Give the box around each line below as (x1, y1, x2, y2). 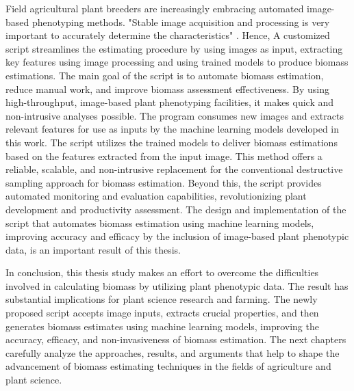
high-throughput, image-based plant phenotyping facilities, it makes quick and (5, 95, 334, 109)
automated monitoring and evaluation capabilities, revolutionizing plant (5, 189, 307, 203)
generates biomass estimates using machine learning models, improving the (5, 319, 319, 333)
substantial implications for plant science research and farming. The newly (5, 292, 318, 306)
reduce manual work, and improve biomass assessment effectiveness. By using (5, 81, 330, 96)
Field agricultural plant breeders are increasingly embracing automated (5, 1, 304, 15)
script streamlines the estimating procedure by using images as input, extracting (5, 41, 343, 55)
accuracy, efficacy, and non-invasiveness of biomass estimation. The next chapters (5, 332, 346, 347)
